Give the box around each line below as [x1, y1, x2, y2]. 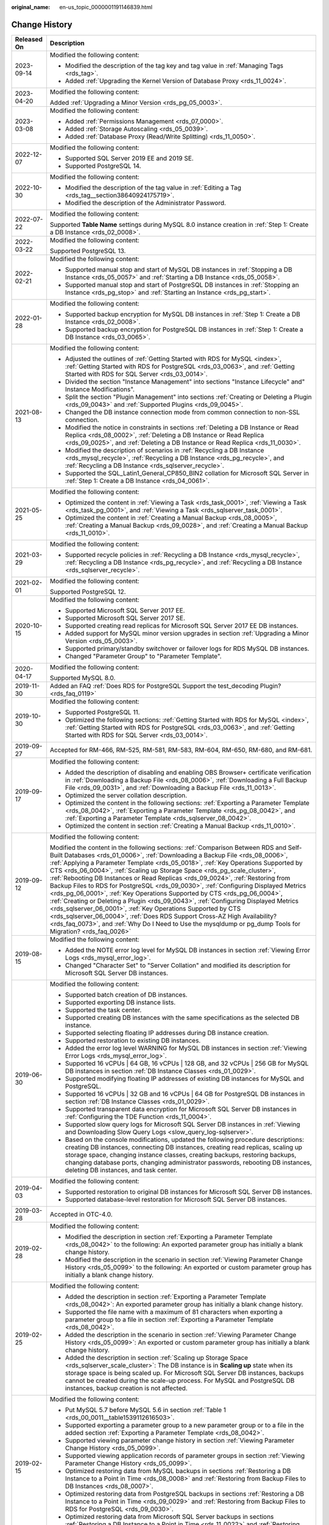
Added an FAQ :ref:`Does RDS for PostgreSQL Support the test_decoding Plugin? [49, 681, 281, 690]
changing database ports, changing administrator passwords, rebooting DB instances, [65, 1158, 312, 1166]
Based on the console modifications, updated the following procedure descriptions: [65, 1135, 305, 1144]
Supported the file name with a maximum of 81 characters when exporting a [65, 1307, 283, 1316]
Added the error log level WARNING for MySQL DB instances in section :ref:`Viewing [65, 1044, 307, 1052]
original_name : [11, 4, 51, 10]
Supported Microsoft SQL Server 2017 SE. [65, 614, 186, 622]
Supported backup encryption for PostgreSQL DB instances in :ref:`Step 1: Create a [65, 325, 304, 334]
